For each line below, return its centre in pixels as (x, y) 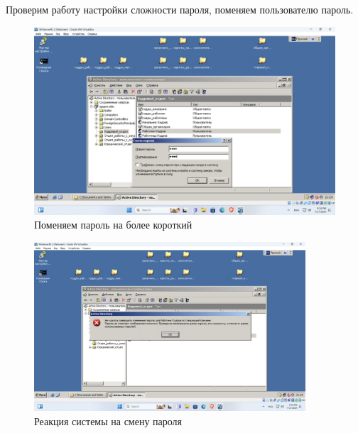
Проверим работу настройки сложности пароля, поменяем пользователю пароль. (180, 9)
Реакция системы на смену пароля (108, 421)
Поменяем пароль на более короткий (113, 225)
